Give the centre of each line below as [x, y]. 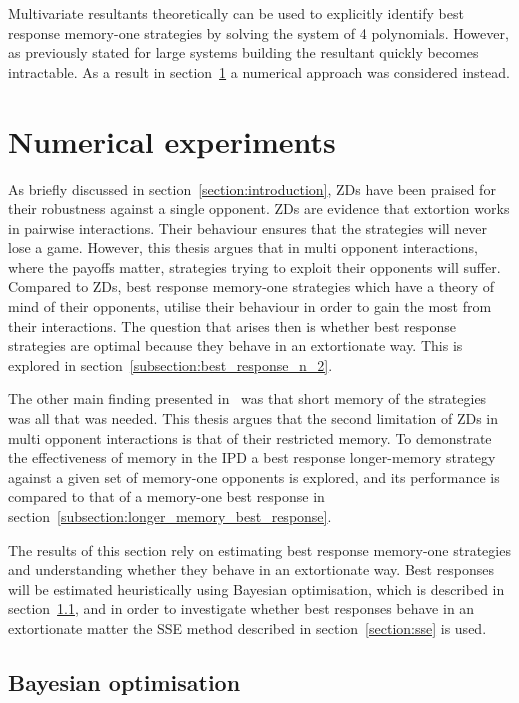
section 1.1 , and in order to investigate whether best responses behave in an [241, 608]
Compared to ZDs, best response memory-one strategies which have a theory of [251, 286]
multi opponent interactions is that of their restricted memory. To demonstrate [250, 437]
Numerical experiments [172, 140]
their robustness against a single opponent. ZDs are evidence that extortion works [259, 208]
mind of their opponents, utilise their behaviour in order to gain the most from [250, 306]
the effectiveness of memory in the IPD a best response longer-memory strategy [252, 457]
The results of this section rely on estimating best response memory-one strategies [259, 549]
